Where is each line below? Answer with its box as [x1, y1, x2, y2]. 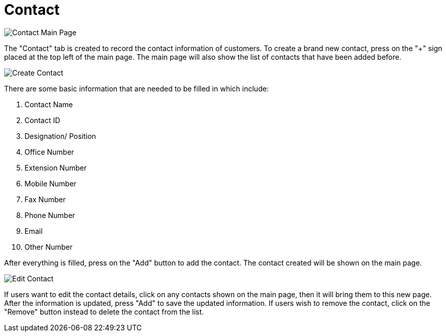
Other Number [24, 242, 73, 251]
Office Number [24, 147, 75, 156]
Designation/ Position [24, 131, 96, 140]
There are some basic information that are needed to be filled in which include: [4, 84, 269, 93]
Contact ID [24, 115, 60, 125]
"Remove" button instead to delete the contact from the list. [4, 307, 204, 316]
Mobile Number [24, 179, 77, 188]
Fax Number [24, 195, 66, 204]
